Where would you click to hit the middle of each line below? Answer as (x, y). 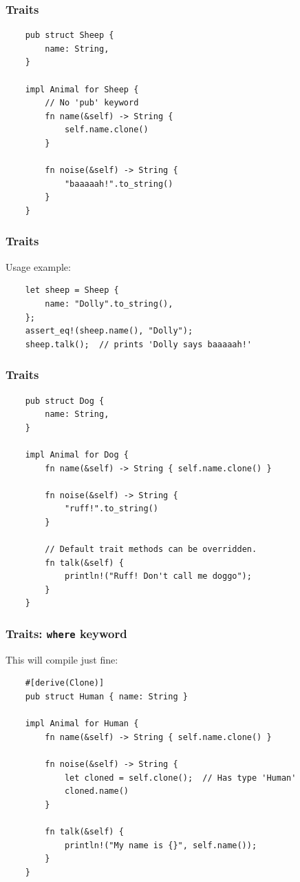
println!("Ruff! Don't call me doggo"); (158, 576)
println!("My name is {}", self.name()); (161, 845)
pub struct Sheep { (69, 35)
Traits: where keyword (66, 633)
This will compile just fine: (62, 659)
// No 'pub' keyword (92, 103)
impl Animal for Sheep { (82, 89)
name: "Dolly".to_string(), (109, 304)
